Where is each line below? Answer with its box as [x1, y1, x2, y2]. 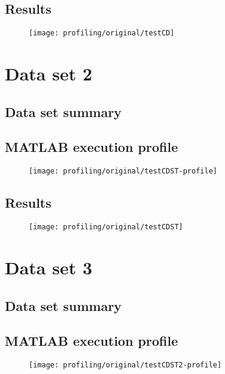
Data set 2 [5, 61, 93, 86]
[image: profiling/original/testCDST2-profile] [29, 361, 222, 370]
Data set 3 [5, 255, 93, 279]
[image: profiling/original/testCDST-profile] [29, 167, 217, 176]
